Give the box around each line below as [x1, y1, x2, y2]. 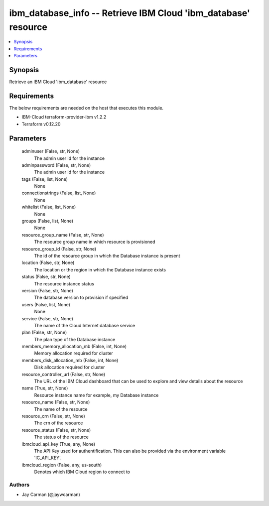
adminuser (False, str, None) [21, 148, 80, 154]
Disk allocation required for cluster [34, 364, 105, 371]
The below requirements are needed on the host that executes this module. [9, 105, 164, 111]
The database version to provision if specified [34, 294, 129, 301]
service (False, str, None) [21, 315, 73, 321]
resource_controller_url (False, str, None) [21, 371, 106, 377]
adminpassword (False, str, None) [21, 162, 91, 168]
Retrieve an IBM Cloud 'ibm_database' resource [9, 79, 107, 85]
